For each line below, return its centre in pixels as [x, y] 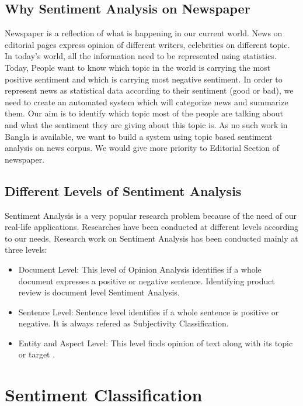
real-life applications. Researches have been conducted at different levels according [152, 227]
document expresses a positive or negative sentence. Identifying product [147, 281]
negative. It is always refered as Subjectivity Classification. [123, 323]
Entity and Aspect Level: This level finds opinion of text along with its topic [156, 343]
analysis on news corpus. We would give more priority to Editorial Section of [142, 148]
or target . [37, 354]
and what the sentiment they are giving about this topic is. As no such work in [146, 124]
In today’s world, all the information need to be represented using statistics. [141, 56]
